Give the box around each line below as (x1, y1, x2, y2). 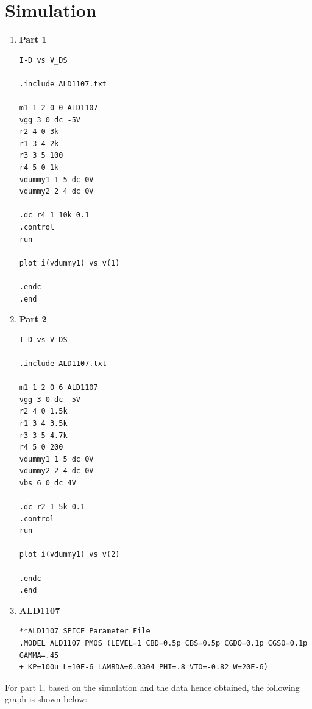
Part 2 (19, 312, 47, 325)
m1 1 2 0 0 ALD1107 (19, 104, 98, 113)
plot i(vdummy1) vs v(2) (19, 550, 120, 559)
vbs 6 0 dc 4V (19, 478, 76, 487)
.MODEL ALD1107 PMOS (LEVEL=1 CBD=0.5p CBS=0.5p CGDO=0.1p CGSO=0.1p (19, 639, 308, 648)
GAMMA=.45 (19, 651, 59, 660)
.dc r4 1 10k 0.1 (19, 211, 90, 220)
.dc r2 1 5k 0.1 (19, 503, 85, 512)
